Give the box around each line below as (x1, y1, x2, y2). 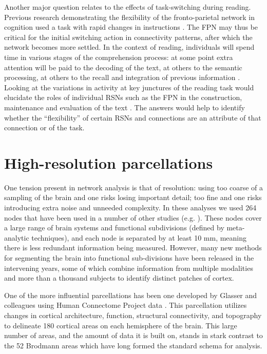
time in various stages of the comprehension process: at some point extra (4, 51, 233, 62)
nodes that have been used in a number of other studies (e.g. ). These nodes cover (4, 212, 262, 223)
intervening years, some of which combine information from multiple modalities (4, 262, 253, 273)
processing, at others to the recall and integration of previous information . (4, 72, 240, 83)
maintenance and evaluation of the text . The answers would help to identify (4, 102, 245, 112)
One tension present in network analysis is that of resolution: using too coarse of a (4, 182, 263, 192)
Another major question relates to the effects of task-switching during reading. (4, 2, 251, 12)
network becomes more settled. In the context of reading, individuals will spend (4, 42, 255, 52)
